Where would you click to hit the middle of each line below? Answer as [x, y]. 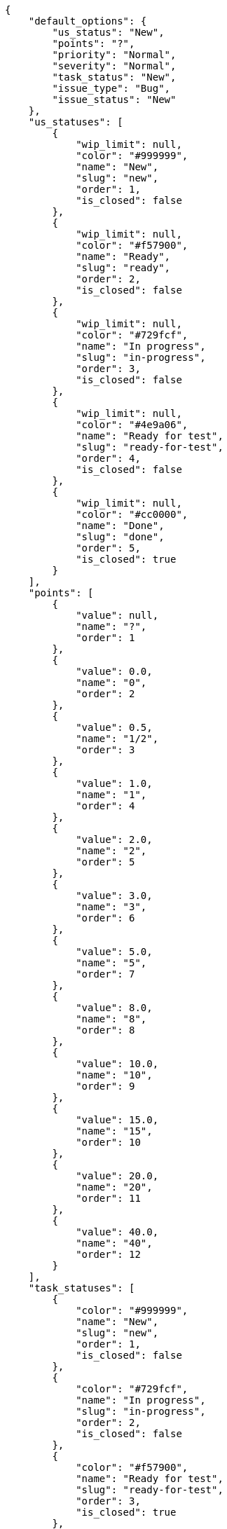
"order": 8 [105, 1030]
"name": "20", [114, 1187]
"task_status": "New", [114, 77]
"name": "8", [111, 1019]
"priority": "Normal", [114, 55]
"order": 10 [108, 1142]
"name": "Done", [120, 526]
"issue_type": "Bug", [111, 88]
